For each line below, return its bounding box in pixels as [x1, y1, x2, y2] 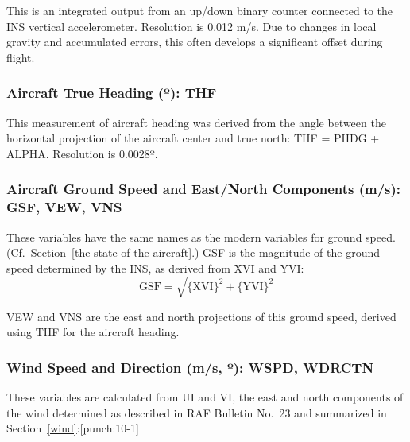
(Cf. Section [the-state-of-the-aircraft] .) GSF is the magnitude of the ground [6, 244, 381, 261]
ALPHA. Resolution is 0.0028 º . [6, 145, 158, 161]
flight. [6, 48, 35, 65]
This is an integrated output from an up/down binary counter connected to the [6, 2, 393, 18]
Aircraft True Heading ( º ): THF [6, 83, 217, 103]
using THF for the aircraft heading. [6, 324, 180, 340]
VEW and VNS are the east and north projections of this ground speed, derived [6, 308, 396, 324]
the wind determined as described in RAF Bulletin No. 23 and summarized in [6, 404, 387, 421]
